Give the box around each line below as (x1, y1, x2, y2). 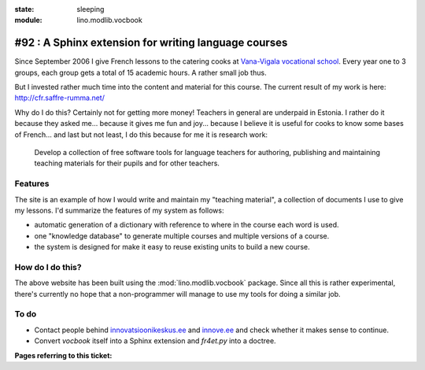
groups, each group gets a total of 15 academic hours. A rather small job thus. (14, 68, 267, 77)
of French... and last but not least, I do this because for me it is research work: (14, 130, 268, 139)
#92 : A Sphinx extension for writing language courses (14, 36, 288, 50)
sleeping (76, 5, 105, 13)
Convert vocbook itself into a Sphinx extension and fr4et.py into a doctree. (34, 336, 276, 346)
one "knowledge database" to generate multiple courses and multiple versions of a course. (34, 231, 330, 240)
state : (14, 5, 35, 13)
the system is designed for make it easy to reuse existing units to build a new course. (34, 242, 310, 252)
